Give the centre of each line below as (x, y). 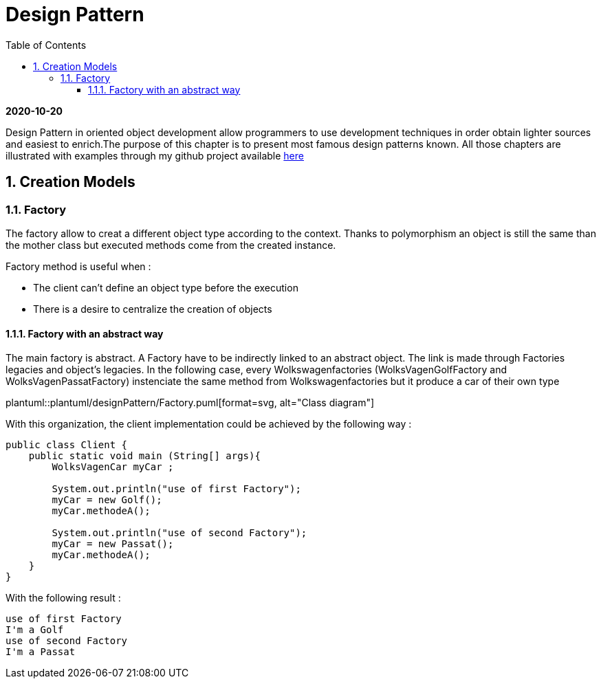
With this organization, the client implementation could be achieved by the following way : (209, 424)
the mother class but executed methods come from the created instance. (171, 245)
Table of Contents (46, 45)
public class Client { (67, 445)
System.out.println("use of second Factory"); (179, 533)
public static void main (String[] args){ (144, 456)
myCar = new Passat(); (113, 544)
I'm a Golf (35, 630)
